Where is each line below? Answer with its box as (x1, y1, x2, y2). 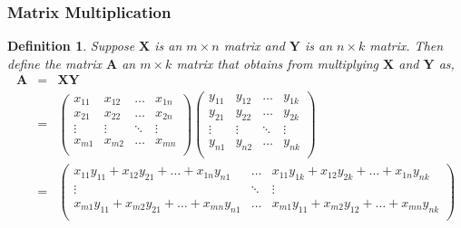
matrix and (223, 36, 285, 55)
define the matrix (7, 53, 102, 72)
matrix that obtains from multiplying (176, 53, 379, 72)
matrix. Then (369, 36, 444, 55)
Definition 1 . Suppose (7, 36, 135, 55)
